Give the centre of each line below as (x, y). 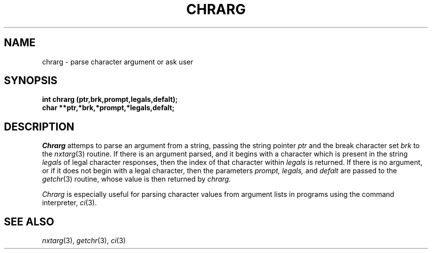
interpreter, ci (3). (70, 203)
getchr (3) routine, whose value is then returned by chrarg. (137, 179)
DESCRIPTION (39, 126)
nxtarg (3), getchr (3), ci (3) (84, 241)
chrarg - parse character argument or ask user (118, 62)
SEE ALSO (29, 221)
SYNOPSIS (31, 81)
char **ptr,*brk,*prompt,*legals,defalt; (108, 108)
